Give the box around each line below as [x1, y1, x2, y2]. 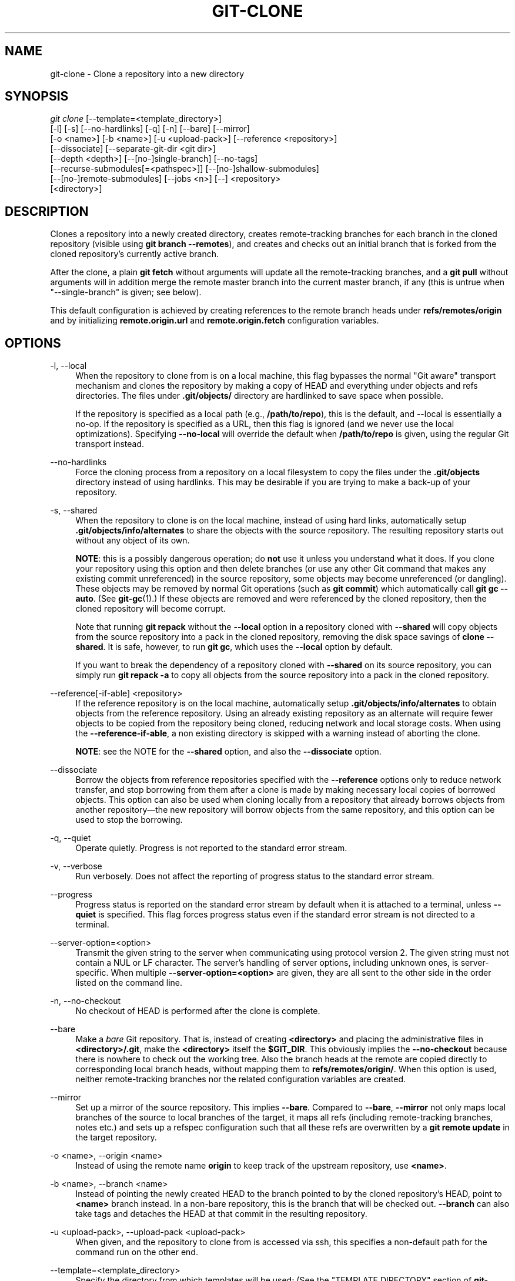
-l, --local [50, 361, 87, 371]
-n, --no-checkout [50, 996, 121, 1006]
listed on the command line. [75, 978, 183, 988]
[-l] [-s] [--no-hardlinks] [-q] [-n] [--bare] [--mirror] [50, 124, 250, 134]
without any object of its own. [75, 535, 190, 546]
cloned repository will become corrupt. [75, 603, 226, 614]
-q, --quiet [50, 833, 91, 843]
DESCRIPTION [5, 204, 89, 219]
